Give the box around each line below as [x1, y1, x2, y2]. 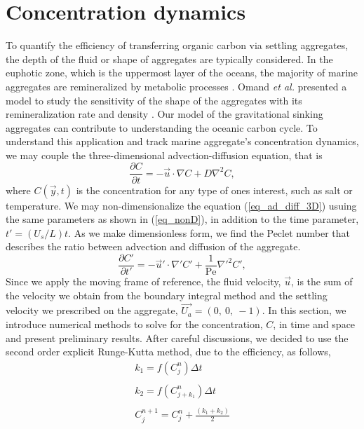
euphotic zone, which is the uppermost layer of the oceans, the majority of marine [6, 65, 358, 80]
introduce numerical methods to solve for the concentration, [6, 316, 263, 331]
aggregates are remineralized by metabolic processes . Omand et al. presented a [6, 79, 347, 93]
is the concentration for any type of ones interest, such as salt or [76, 182, 353, 197]
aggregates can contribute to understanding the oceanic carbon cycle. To [6, 120, 318, 135]
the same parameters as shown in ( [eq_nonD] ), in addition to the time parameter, [6, 212, 359, 226]
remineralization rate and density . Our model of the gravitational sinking [6, 107, 323, 121]
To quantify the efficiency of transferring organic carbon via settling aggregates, [6, 38, 349, 53]
